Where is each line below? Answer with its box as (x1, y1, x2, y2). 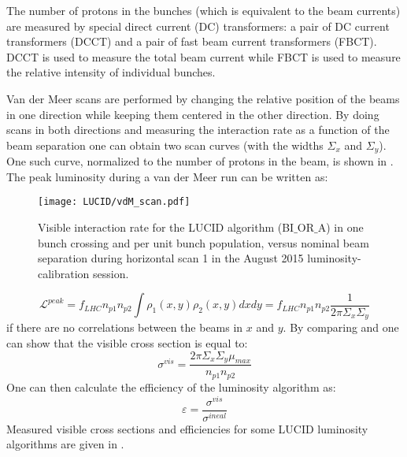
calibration (38, 265, 90, 281)
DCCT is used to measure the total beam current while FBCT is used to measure (6, 48, 401, 65)
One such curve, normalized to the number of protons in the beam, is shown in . (6, 153, 394, 169)
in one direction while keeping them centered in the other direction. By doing (6, 106, 379, 122)
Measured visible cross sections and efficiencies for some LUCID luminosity (6, 420, 368, 437)
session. (93, 265, 129, 281)
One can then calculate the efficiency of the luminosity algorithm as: (6, 378, 336, 395)
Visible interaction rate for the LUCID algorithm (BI (38, 219, 294, 236)
